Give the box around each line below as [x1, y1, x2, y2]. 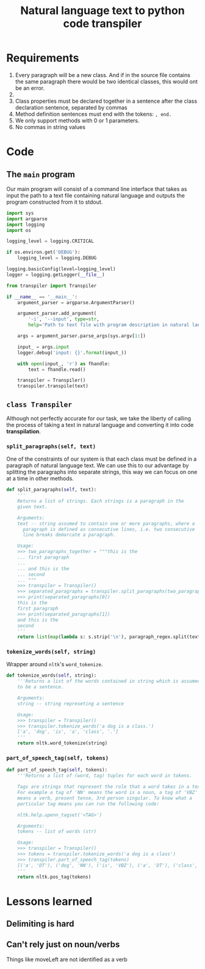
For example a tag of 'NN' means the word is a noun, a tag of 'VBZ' [17, 790, 198, 796]
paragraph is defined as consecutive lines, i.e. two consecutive [22, 526, 195, 532]
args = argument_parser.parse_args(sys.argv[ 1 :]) [17, 333, 146, 340]
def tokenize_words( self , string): [6, 672, 97, 679]
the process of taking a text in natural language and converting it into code [6, 421, 194, 428]
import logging [6, 221, 45, 228]
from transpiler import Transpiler [6, 283, 97, 289]
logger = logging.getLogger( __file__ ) [6, 272, 105, 278]
